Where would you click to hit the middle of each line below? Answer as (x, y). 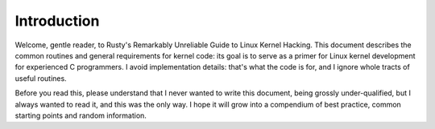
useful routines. (41, 78)
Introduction (57, 21)
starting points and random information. (81, 115)
